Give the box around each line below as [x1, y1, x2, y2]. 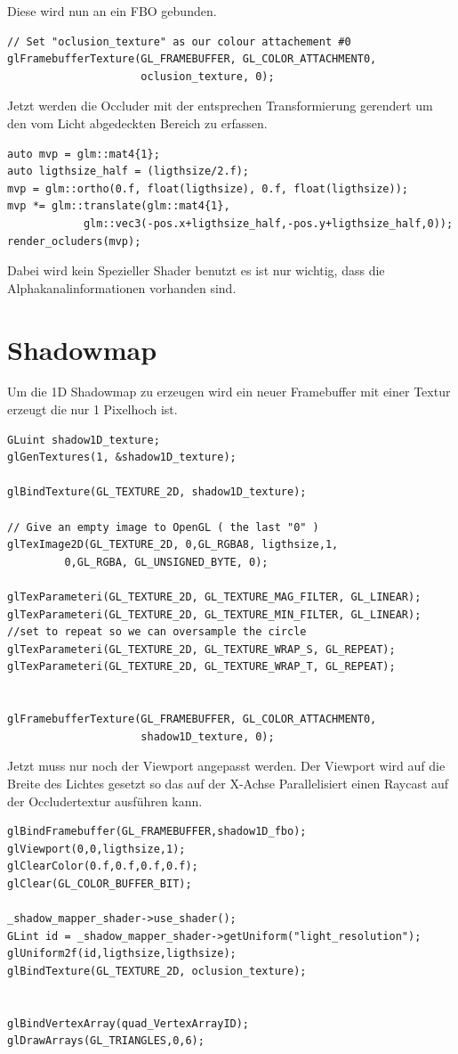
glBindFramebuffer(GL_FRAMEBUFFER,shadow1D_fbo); [7, 825, 307, 838]
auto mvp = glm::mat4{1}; [7, 147, 160, 160]
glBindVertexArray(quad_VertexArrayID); [7, 1017, 250, 1030]
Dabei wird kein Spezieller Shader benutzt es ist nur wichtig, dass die [7, 261, 385, 280]
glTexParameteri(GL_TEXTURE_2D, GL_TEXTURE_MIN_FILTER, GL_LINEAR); [7, 608, 422, 621]
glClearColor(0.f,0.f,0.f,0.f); [7, 860, 198, 873]
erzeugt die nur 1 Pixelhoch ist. [7, 400, 178, 419]
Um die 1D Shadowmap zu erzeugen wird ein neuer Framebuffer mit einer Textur [7, 382, 451, 401]
